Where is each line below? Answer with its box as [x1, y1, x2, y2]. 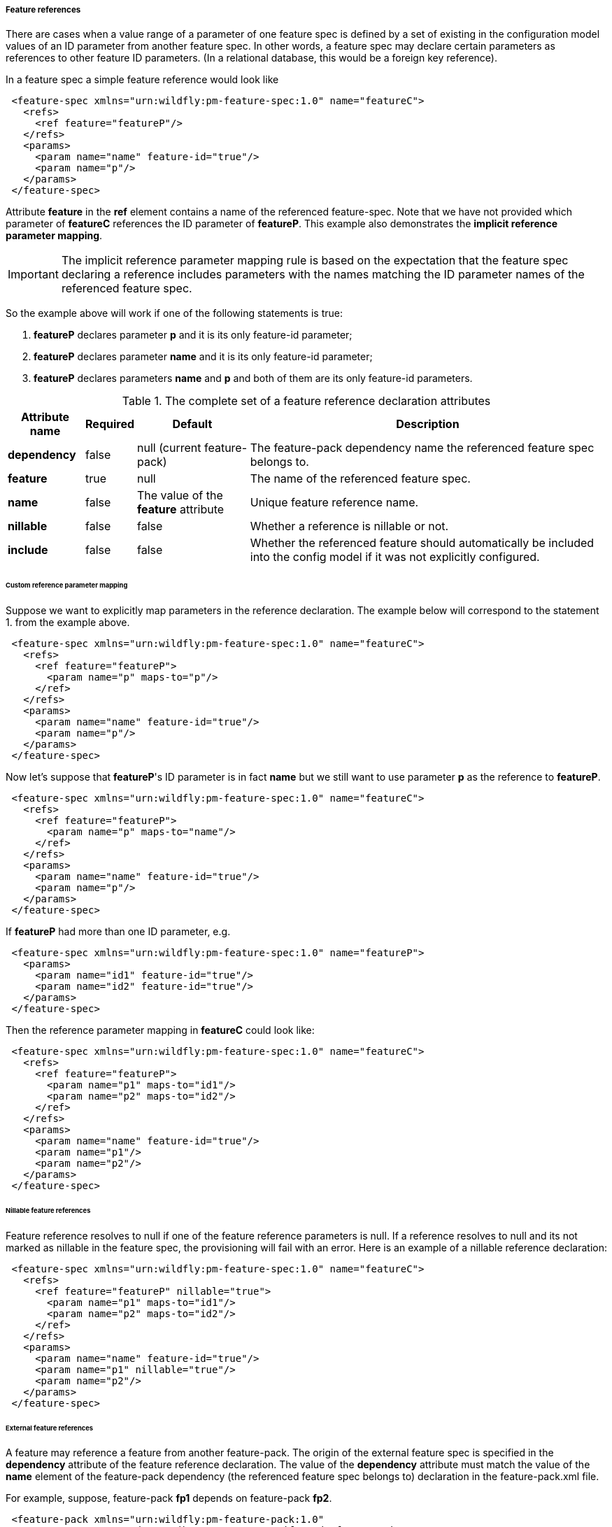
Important [8, 267, 59, 282]
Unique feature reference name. [250, 495, 419, 510]
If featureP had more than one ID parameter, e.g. [6, 925, 231, 938]
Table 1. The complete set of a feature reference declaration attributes [122, 394, 491, 409]
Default [172, 417, 213, 432]
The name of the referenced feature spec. [250, 471, 471, 486]
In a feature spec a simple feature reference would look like [6, 73, 279, 86]
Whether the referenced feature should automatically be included [250, 536, 595, 551]
